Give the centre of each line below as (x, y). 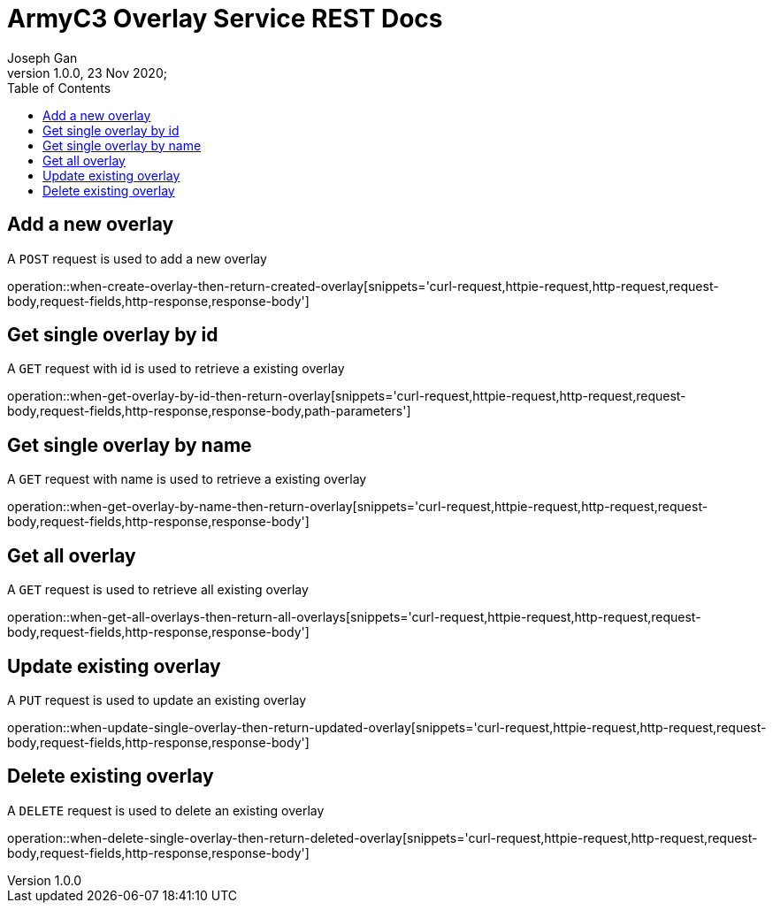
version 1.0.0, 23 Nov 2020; (87, 73)
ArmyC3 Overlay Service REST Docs (225, 19)
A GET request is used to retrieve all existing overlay (158, 590)
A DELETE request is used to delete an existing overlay (166, 810)
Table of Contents (59, 88)
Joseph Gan (42, 57)
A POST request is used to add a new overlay (137, 258)
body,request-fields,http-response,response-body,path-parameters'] (209, 411)
